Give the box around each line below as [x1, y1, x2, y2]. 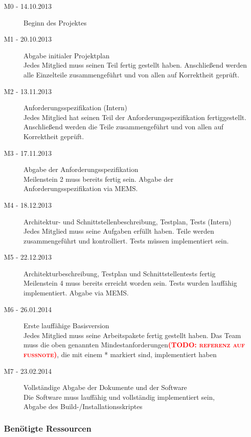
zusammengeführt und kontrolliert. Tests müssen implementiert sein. [23, 235, 229, 245]
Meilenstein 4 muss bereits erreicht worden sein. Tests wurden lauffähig [23, 278, 237, 288]
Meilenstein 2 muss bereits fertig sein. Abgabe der [23, 173, 174, 184]
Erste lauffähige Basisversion [23, 320, 109, 331]
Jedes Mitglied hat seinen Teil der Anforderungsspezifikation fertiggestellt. [23, 112, 247, 122]
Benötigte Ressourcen [4, 422, 91, 434]
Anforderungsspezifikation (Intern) [23, 102, 127, 113]
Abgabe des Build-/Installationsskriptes [23, 401, 142, 412]
